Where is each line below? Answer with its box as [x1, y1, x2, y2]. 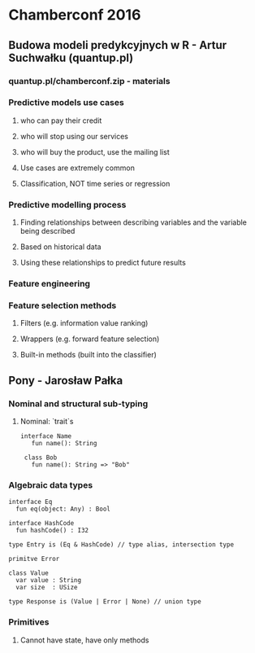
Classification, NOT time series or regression [19, 178, 171, 188]
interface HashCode [8, 519, 75, 528]
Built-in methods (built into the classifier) [19, 350, 157, 360]
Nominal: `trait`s [19, 417, 74, 426]
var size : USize [15, 584, 79, 592]
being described [19, 226, 76, 236]
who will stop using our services [19, 131, 128, 141]
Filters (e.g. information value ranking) [19, 318, 149, 328]
